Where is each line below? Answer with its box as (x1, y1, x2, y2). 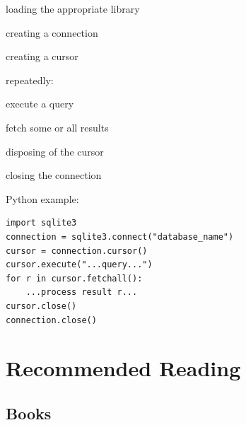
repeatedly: (6, 72, 54, 87)
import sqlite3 (6, 218, 77, 228)
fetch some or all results (6, 120, 109, 134)
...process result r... (25, 287, 138, 298)
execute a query (6, 96, 74, 111)
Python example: (6, 191, 79, 206)
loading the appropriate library (6, 1, 140, 16)
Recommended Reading (6, 354, 241, 383)
